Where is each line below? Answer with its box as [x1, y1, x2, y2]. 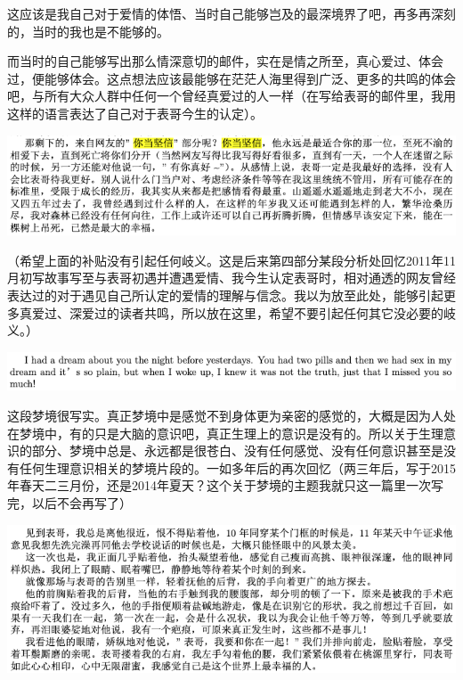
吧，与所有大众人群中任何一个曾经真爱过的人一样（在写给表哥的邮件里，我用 [7, 86, 456, 105]
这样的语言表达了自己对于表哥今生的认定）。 [7, 103, 263, 122]
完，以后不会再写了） [7, 494, 132, 512]
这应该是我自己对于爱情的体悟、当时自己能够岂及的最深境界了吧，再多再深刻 [7, 4, 456, 22]
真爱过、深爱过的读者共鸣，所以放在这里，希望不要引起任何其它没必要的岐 [19, 303, 456, 322]
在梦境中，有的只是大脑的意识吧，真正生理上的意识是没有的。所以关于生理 [7, 423, 443, 442]
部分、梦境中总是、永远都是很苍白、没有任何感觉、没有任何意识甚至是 [31, 441, 443, 460]
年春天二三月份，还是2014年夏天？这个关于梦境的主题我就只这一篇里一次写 [7, 476, 443, 495]
